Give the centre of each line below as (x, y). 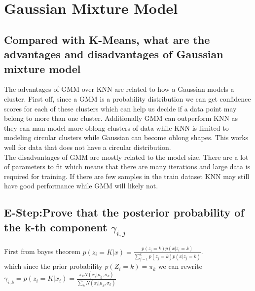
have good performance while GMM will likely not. (81, 186)
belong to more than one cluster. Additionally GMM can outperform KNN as (121, 118)
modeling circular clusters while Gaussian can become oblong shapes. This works (126, 137)
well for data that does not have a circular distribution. (88, 147)
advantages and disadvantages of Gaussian (114, 54)
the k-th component (56, 227)
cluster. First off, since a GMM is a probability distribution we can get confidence (127, 98)
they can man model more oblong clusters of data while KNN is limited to (116, 127)
